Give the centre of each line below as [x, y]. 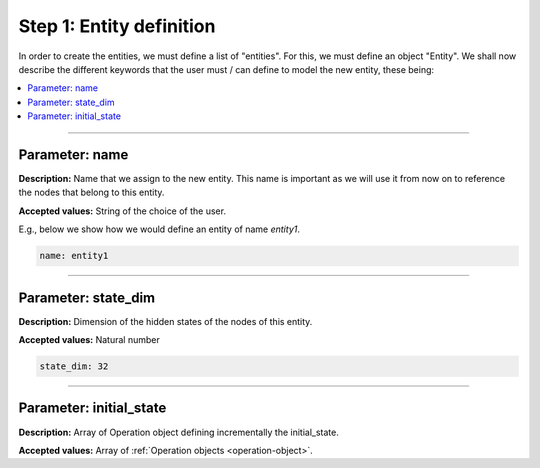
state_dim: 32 [74, 366]
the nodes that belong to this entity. [91, 192]
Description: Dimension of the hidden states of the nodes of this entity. [165, 321]
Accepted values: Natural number [89, 340]
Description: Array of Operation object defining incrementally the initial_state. [178, 432]
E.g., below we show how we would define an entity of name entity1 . [159, 229]
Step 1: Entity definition [117, 26]
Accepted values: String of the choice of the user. [122, 211]
